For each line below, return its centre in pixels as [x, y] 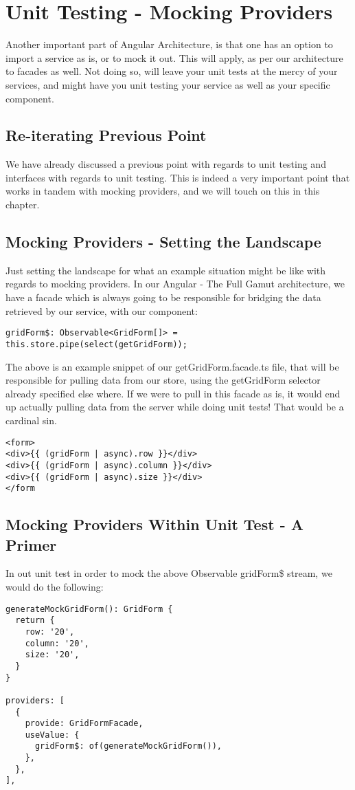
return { [35, 621]
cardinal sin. [31, 420]
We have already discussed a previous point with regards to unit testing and [166, 164]
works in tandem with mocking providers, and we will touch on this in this [163, 191]
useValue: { [52, 735]
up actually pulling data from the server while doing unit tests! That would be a [175, 407]
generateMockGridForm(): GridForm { [89, 609]
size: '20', [52, 655]
